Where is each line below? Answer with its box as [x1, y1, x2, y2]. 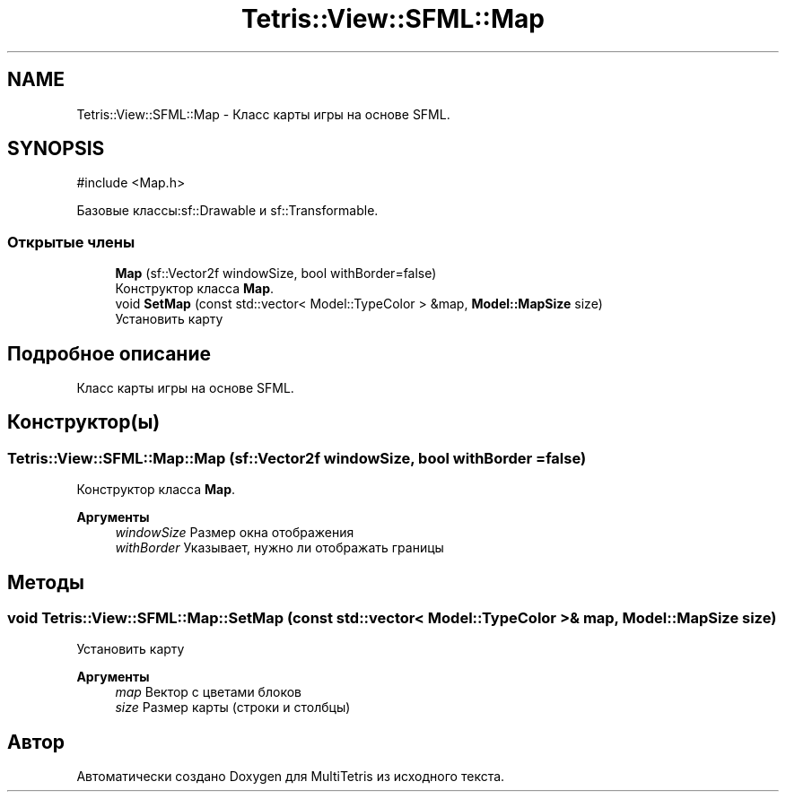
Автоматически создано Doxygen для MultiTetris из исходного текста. [76, 769, 505, 785]
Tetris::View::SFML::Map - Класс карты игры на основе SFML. [76, 106, 450, 122]
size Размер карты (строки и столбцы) [115, 699, 351, 716]
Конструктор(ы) [7, 411, 161, 434]
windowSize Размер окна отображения [115, 525, 354, 541]
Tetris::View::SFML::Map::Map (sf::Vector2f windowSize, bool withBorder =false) [7, 448, 587, 467]
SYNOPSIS [7, 137, 105, 161]
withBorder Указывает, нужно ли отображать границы [115, 540, 444, 556]
